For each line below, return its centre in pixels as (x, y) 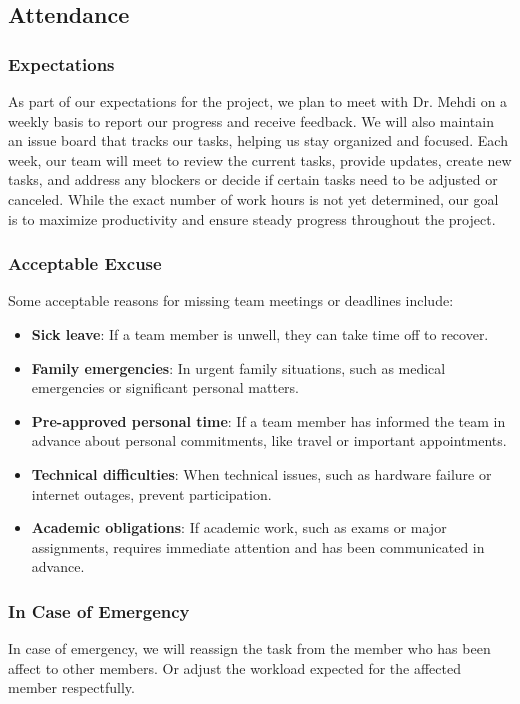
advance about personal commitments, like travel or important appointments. (269, 440)
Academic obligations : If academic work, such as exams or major (239, 527)
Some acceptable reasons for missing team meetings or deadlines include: (231, 300)
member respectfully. (71, 687)
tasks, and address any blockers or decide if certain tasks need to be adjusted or (253, 179)
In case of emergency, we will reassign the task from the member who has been (249, 648)
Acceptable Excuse (85, 263)
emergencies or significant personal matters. (165, 387)
